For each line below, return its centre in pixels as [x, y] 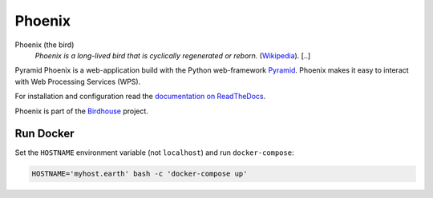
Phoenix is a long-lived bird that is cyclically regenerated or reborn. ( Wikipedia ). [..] [173, 55]
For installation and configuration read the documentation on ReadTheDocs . [140, 97]
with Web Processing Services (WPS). [78, 81]
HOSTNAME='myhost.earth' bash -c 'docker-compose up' [140, 174]
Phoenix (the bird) [45, 45]
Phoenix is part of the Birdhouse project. [81, 111]
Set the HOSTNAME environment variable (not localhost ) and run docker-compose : [154, 152]
